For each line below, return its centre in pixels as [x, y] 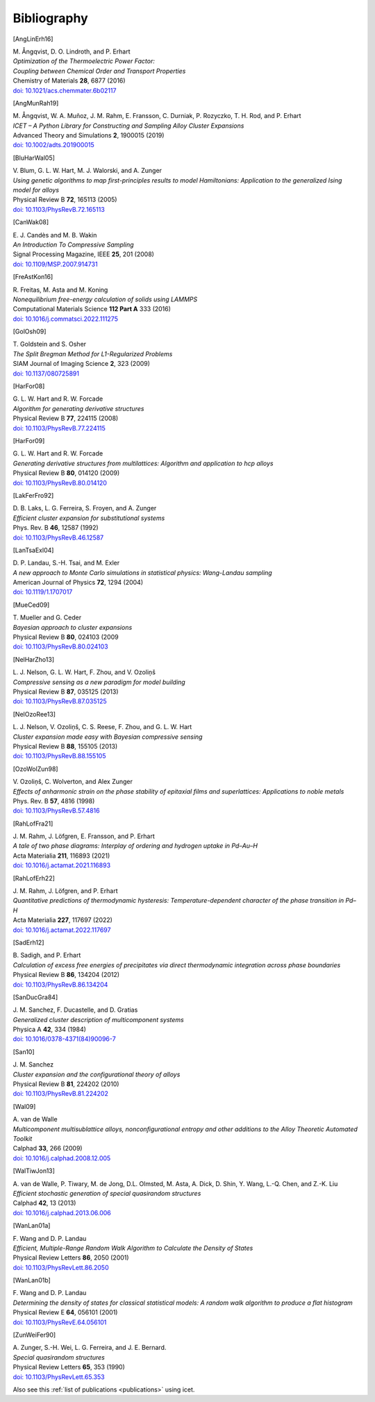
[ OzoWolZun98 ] [35, 769]
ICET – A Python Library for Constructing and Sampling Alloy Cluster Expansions [128, 126]
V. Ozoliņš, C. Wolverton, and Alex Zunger [73, 782]
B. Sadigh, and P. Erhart [47, 955]
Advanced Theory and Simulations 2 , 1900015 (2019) [89, 135]
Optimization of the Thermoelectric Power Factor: [84, 61]
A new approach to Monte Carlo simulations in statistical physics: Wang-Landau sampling [142, 572]
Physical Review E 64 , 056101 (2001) [65, 1312]
